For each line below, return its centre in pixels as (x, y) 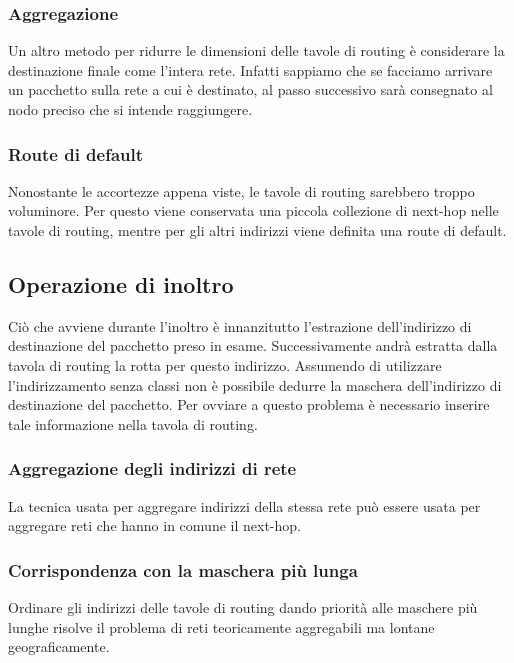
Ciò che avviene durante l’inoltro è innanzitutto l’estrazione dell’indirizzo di (240, 325)
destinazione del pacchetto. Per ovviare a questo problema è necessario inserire (249, 404)
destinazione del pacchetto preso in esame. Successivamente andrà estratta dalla (253, 345)
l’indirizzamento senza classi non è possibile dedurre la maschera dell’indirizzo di (255, 384)
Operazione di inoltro (121, 283)
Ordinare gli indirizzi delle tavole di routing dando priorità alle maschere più (243, 606)
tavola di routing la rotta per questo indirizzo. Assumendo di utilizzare (225, 364)
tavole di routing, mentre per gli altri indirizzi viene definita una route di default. (257, 230)
